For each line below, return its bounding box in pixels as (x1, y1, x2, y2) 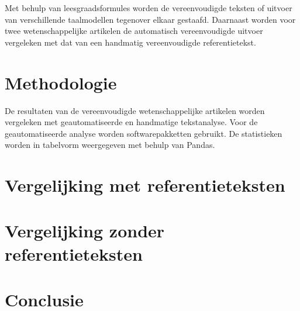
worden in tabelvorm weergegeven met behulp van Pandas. (5, 139, 215, 151)
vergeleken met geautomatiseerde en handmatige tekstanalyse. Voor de (5, 116, 258, 128)
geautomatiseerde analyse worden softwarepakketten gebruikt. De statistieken (5, 127, 282, 139)
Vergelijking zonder (5, 219, 165, 243)
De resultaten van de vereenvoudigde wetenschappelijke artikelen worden (5, 104, 265, 116)
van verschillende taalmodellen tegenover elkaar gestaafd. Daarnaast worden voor (5, 13, 296, 25)
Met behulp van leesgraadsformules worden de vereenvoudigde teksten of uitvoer (5, 2, 292, 13)
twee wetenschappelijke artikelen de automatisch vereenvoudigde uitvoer (5, 25, 263, 37)
